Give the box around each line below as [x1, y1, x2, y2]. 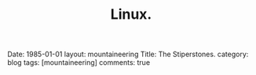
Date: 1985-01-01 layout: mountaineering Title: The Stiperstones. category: [7, 49, 249, 59]
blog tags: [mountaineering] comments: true [7, 58, 151, 67]
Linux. [110, 5, 152, 23]
